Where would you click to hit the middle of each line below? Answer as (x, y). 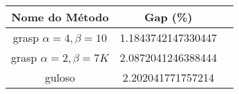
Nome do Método (60, 17)
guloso (60, 77)
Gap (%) (169, 17)
